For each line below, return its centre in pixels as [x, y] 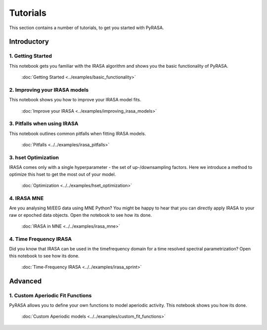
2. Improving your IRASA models [49, 90]
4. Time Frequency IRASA [40, 239]
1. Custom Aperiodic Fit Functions [50, 295]
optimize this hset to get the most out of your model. [63, 174]
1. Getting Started [30, 56]
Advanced [25, 281]
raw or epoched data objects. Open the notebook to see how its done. [81, 215]
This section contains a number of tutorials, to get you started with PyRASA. [87, 28]
